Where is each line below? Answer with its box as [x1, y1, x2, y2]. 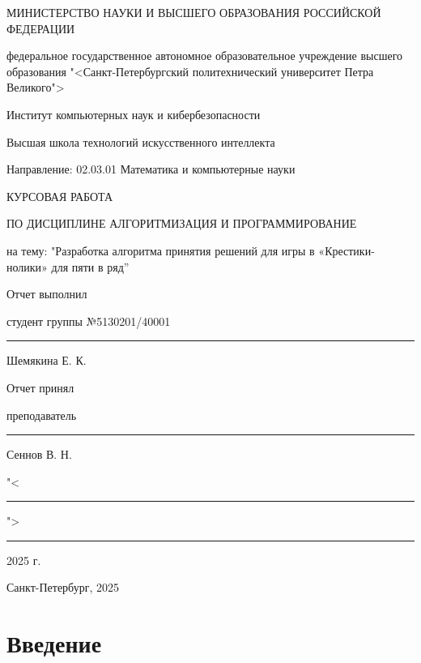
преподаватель [6, 406, 77, 423]
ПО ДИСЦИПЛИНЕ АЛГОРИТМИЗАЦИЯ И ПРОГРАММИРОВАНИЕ [6, 215, 357, 232]
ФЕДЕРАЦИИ [6, 19, 75, 36]
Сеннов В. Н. [6, 446, 72, 463]
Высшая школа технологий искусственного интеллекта [6, 133, 275, 150]
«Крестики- [318, 242, 375, 259]
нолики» [6, 258, 48, 275]
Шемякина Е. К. [6, 352, 87, 369]
